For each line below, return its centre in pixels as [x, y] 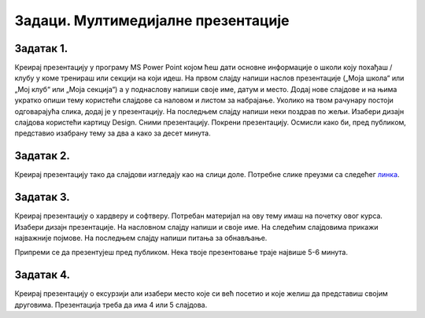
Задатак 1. [41, 48]
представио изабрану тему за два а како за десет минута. [113, 133]
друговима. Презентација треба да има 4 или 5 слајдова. [111, 305]
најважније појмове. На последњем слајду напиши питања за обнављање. [141, 238]
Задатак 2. [42, 156]
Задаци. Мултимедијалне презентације [152, 20]
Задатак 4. [42, 275]
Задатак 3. [42, 197]
